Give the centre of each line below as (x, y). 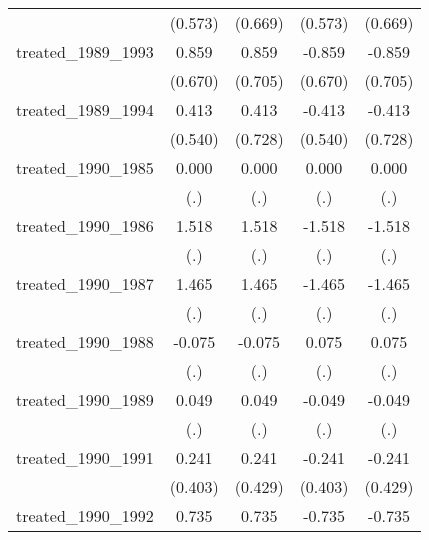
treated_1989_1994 (85, 109)
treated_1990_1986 (85, 225)
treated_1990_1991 (85, 457)
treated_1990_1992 (85, 515)
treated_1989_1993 (85, 51)
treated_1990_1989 (85, 399)
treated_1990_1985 (85, 167)
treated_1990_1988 (85, 341)
